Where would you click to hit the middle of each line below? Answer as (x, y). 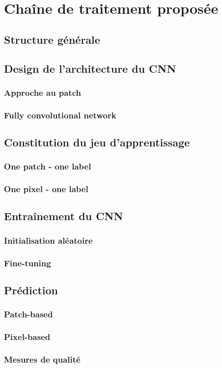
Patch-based (28, 314)
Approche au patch (43, 92)
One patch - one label (48, 166)
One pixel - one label (46, 189)
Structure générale (52, 39)
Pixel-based (27, 337)
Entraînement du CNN (64, 216)
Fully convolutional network (60, 115)
